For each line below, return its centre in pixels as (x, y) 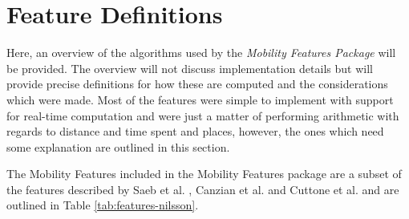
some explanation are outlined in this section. (118, 146)
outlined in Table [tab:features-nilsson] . (103, 205)
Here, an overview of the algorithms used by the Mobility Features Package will (201, 53)
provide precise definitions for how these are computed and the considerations (197, 84)
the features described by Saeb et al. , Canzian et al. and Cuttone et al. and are (203, 189)
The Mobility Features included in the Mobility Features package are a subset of (204, 174)
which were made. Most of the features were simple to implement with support (200, 99)
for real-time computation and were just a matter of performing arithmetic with (203, 115)
